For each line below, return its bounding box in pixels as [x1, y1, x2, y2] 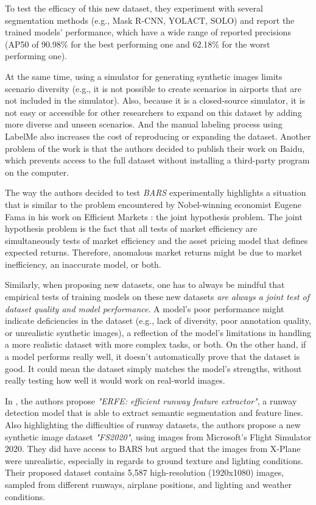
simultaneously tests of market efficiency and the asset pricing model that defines [5, 234, 308, 246]
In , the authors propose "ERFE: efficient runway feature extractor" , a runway [5, 394, 297, 407]
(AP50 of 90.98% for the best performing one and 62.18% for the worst [5, 37, 270, 50]
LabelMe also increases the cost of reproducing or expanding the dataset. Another [5, 129, 311, 142]
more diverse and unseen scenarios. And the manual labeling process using [5, 118, 283, 131]
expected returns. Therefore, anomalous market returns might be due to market [5, 246, 303, 259]
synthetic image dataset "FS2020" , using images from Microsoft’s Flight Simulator [5, 430, 312, 443]
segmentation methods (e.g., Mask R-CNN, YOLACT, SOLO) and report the [5, 13, 295, 26]
